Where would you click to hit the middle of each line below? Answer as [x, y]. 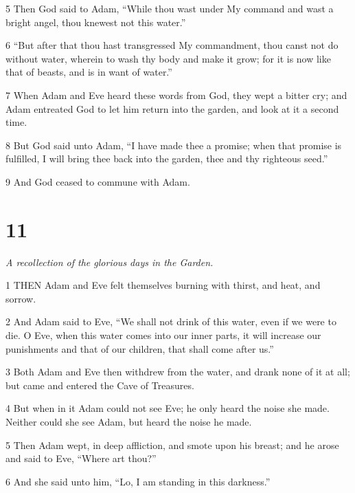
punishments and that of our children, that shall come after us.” [140, 348]
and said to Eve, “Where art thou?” [81, 458]
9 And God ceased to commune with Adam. [98, 181]
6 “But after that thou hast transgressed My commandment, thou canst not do [172, 45]
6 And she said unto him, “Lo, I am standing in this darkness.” [138, 481]
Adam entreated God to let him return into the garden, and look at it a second [172, 108]
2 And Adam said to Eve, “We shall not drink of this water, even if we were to [171, 321]
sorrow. [21, 298]
